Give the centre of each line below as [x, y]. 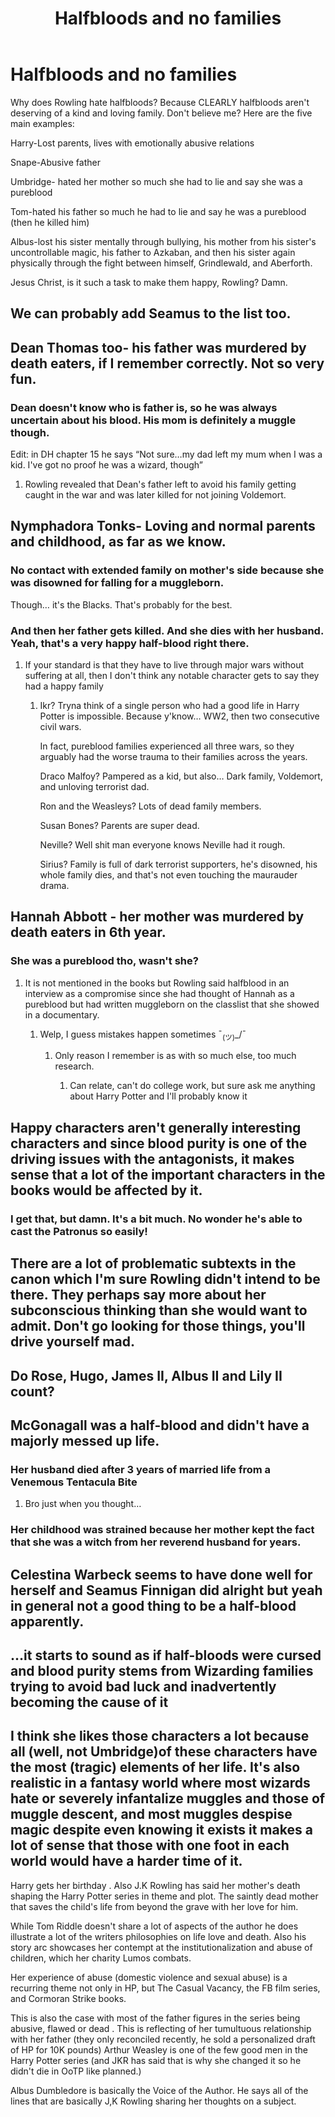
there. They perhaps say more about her [138, 1295]
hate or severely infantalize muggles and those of [168, 1798]
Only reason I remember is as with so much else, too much [175, 1056]
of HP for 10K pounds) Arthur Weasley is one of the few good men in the [159, 2049]
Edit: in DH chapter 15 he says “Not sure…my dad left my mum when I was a [166, 454]
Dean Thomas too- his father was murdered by [158, 347]
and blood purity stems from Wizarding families [162, 1670]
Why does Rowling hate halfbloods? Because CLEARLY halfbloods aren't [160, 102]
